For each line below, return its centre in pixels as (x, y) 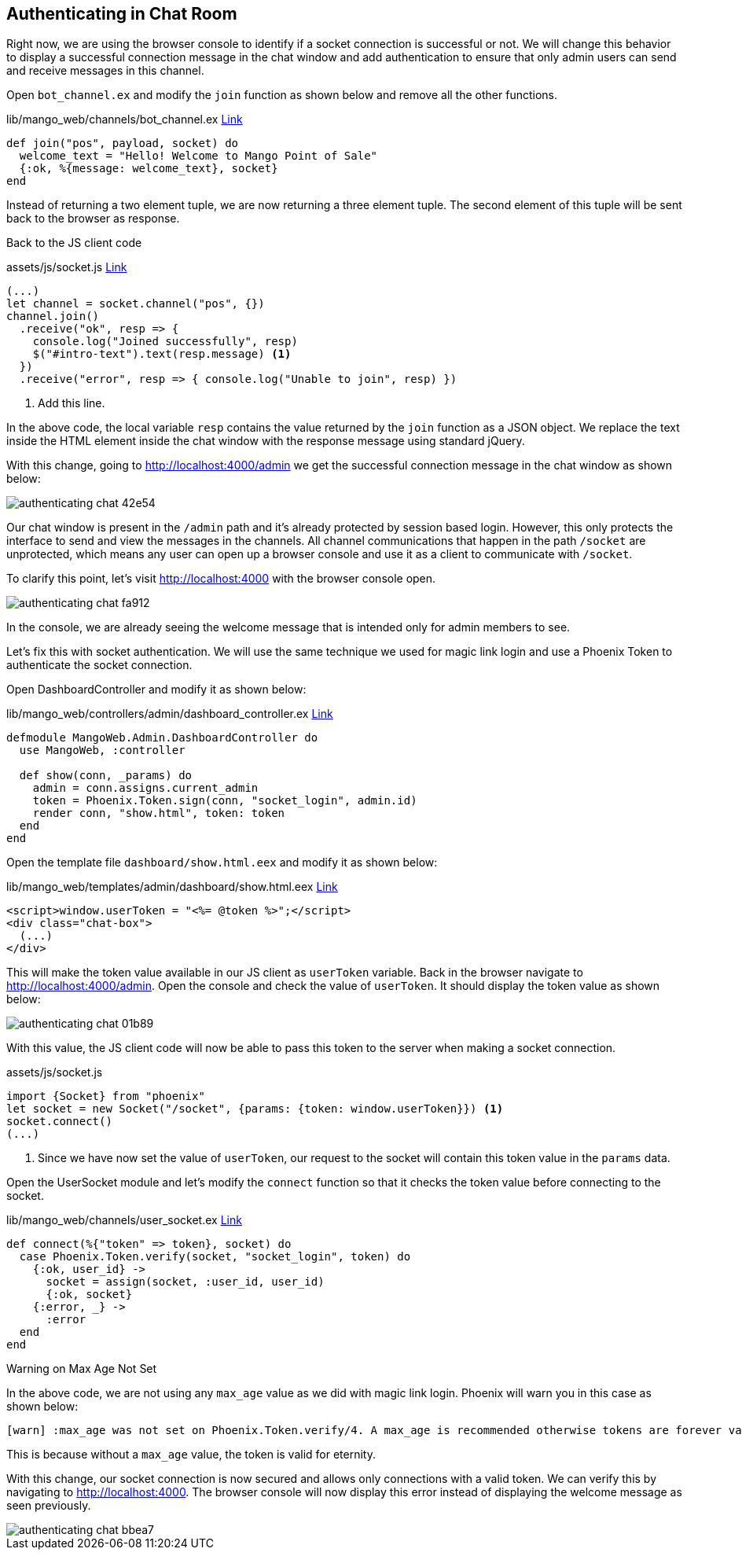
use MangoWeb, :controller (102, 750)
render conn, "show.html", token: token (159, 813)
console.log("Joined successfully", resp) (165, 342)
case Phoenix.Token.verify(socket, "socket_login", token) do (215, 1257)
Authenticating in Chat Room (122, 14)
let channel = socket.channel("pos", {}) (136, 304)
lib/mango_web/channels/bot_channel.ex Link (125, 120)
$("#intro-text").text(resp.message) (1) (162, 354)
